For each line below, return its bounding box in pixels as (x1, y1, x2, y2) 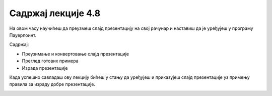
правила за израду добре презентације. (9, 81, 96, 87)
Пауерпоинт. (9, 32, 37, 38)
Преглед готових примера (22, 58, 79, 64)
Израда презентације (22, 65, 68, 71)
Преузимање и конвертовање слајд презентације (22, 51, 129, 57)
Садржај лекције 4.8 (9, 8, 101, 19)
